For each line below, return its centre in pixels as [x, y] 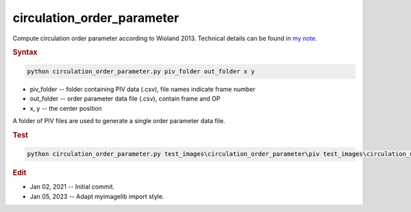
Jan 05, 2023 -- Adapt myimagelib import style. [97, 196]
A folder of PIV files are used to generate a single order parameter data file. [119, 120]
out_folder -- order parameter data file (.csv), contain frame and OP [125, 98]
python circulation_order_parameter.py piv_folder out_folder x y [141, 71]
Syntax [25, 53]
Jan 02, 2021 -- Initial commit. [72, 187]
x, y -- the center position [66, 108]
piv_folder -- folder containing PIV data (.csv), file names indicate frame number [143, 89]
